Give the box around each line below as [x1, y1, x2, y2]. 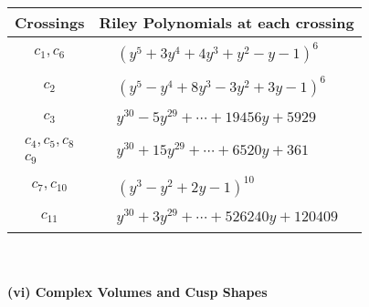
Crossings [15, 12, 85, 33]
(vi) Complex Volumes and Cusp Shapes [7, 281, 268, 301]
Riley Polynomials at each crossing [99, 12, 354, 33]
